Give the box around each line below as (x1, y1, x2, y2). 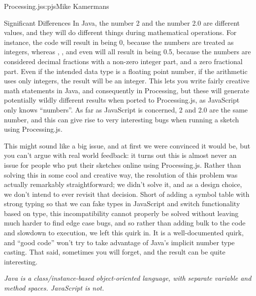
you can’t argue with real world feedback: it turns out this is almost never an (4, 150, 237, 160)
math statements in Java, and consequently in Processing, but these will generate (4, 85, 250, 95)
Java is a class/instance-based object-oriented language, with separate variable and (4, 273, 252, 283)
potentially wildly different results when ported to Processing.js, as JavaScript (4, 95, 240, 105)
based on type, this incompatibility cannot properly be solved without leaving (4, 208, 239, 218)
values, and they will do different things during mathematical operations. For (4, 27, 237, 37)
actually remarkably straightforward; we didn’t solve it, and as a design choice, (4, 179, 242, 189)
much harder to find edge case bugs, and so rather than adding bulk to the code (4, 218, 246, 228)
